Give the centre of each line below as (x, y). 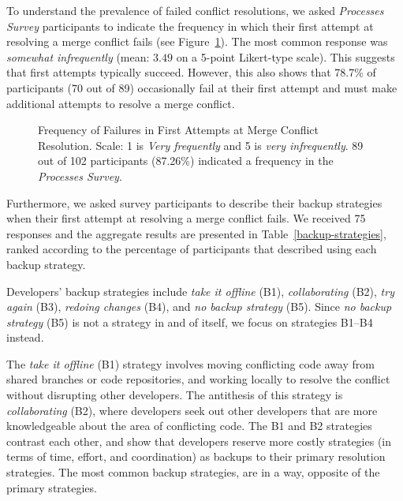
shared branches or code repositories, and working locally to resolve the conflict (198, 379)
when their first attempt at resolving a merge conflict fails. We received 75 (186, 218)
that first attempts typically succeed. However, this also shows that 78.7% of (191, 72)
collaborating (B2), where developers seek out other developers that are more (192, 410)
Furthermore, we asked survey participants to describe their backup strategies (194, 202)
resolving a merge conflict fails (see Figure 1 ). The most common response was (197, 41)
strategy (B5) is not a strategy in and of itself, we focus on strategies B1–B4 (190, 322)
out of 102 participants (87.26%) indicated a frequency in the (186, 161)
